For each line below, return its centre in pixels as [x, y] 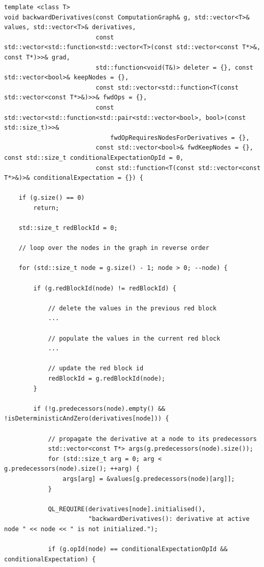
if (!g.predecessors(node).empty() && [99, 408]
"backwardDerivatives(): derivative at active [169, 519]
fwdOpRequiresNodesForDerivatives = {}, [180, 138]
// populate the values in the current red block [134, 338]
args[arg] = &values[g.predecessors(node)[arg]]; [149, 479]
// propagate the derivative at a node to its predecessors [152, 439]
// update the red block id [96, 369]
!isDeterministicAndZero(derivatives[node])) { [87, 419]
